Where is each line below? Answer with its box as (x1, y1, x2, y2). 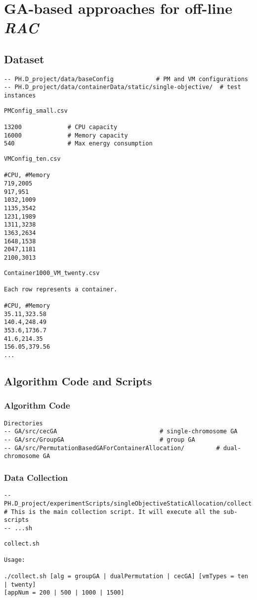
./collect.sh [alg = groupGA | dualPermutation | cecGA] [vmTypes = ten (4, 573, 248, 580)
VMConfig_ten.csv (4, 155, 61, 163)
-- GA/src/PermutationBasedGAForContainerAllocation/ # (4, 444, 220, 452)
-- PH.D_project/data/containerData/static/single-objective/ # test (4, 84, 241, 91)
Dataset (4, 51, 44, 66)
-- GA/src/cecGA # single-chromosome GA (4, 428, 238, 435)
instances (4, 92, 36, 99)
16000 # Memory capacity (4, 132, 128, 139)
